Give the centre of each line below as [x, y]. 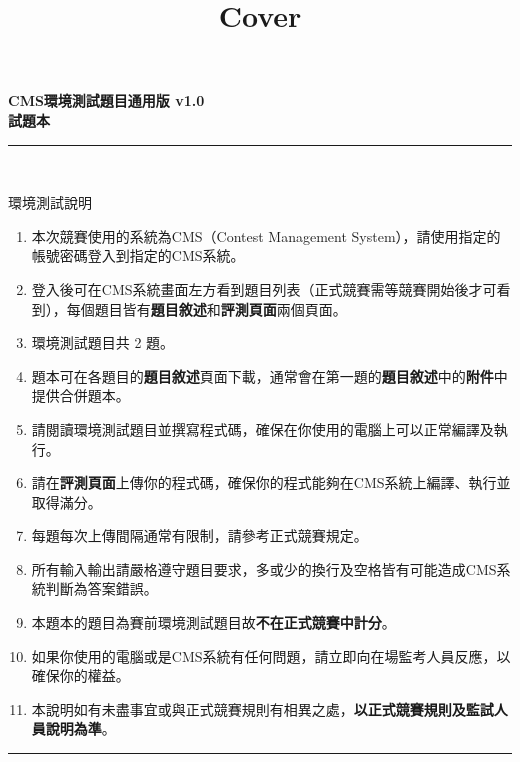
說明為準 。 [80, 728]
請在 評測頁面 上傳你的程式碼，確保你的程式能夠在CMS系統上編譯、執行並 [271, 482]
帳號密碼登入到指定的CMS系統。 [138, 255]
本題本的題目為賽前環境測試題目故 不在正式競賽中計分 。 [213, 622]
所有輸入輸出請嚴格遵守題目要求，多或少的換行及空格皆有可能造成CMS [264, 568]
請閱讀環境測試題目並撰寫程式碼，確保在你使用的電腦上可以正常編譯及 [262, 428]
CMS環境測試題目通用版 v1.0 [106, 100]
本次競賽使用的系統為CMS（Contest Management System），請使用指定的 [266, 235]
